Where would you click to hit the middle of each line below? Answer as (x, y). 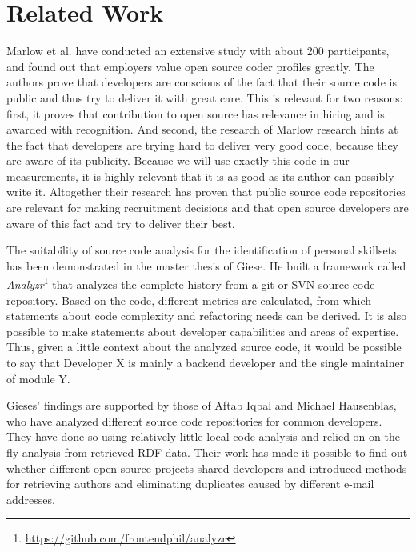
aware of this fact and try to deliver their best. (121, 223)
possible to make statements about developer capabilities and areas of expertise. (203, 331)
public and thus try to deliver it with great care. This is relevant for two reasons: (205, 97)
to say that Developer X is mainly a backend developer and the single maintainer (206, 363)
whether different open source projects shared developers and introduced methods (207, 468)
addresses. (31, 499)
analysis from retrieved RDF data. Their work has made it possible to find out (215, 452)
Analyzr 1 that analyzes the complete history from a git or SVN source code (191, 283)
